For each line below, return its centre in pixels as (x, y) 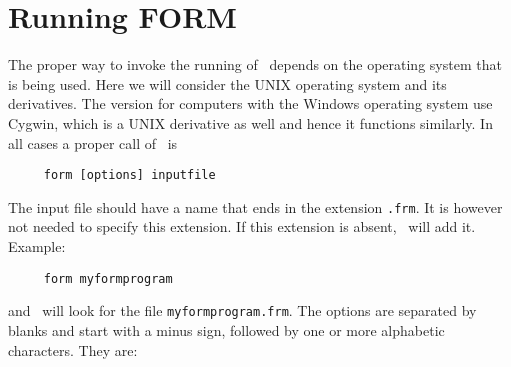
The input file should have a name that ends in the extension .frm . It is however (255, 206)
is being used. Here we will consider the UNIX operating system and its (227, 83)
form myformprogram (108, 278)
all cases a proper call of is (93, 142)
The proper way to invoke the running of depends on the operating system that (255, 64)
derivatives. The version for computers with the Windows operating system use (250, 103)
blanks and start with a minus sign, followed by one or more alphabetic (226, 329)
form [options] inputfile (129, 175)
